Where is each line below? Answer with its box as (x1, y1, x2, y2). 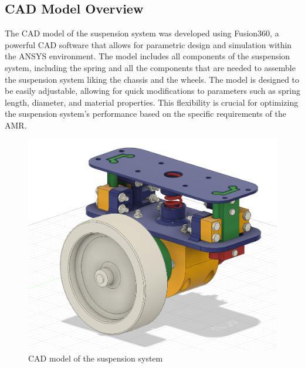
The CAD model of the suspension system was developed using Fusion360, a (5, 27, 279, 39)
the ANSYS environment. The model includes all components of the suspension (5, 50, 290, 62)
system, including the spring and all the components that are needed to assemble (5, 61, 296, 73)
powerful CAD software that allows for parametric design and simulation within (5, 38, 292, 50)
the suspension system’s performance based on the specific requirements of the (5, 107, 286, 120)
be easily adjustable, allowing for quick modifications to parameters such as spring (5, 85, 300, 97)
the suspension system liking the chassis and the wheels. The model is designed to (5, 73, 300, 85)
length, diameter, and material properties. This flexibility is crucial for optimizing (5, 96, 299, 108)
